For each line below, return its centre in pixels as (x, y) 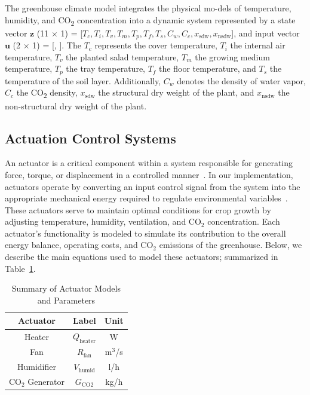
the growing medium (232, 56)
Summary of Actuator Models (66, 288)
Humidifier (36, 367)
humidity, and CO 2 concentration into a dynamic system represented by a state (150, 20)
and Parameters (66, 300)
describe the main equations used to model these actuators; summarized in (142, 257)
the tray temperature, (106, 68)
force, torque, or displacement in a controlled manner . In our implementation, (149, 174)
